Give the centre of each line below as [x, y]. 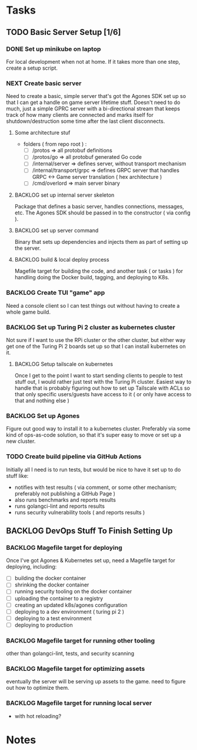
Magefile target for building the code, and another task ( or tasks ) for [99, 271]
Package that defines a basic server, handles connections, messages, [99, 207]
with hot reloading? [38, 716]
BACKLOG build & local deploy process [62, 260]
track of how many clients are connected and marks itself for [80, 115]
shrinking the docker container [52, 585]
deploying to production [44, 625]
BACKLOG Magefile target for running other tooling [81, 640]
